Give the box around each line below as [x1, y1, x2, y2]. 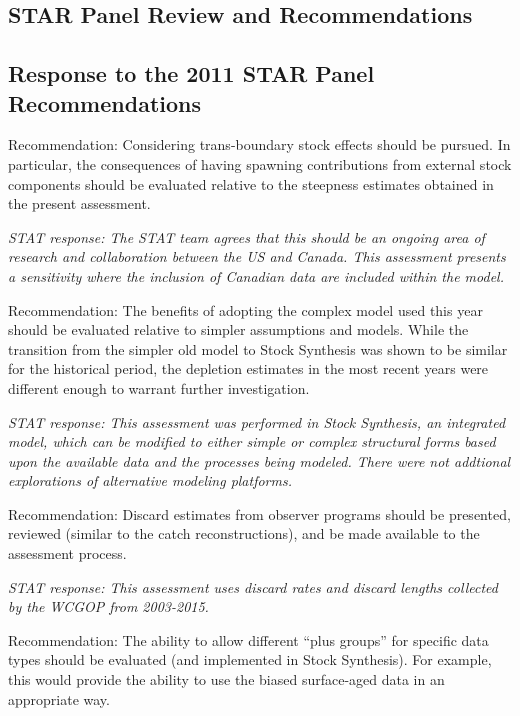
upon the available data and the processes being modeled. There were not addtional [8, 450, 511, 471]
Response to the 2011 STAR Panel [8, 58, 375, 89]
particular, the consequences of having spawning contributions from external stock [8, 153, 512, 174]
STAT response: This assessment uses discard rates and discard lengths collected [8, 576, 498, 597]
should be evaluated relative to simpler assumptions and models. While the [8, 319, 469, 340]
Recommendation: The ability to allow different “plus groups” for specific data [8, 629, 489, 650]
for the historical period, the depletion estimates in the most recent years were [8, 358, 489, 379]
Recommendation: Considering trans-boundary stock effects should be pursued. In [8, 134, 511, 155]
